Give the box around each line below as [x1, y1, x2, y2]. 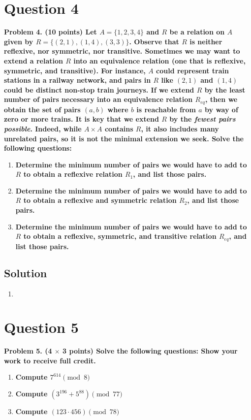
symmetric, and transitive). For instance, [4, 65, 146, 75]
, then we [205, 94, 238, 104]
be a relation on [169, 27, 225, 37]
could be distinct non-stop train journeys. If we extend [4, 84, 194, 95]
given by [4, 36, 33, 46]
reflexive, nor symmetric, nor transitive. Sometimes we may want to [4, 46, 240, 56]
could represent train [156, 65, 229, 75]
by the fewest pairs [169, 114, 236, 124]
